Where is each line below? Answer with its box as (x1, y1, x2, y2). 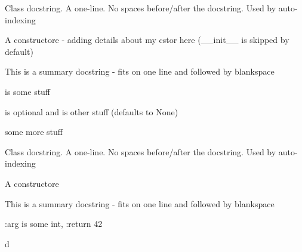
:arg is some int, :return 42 (5, 217, 103, 230)
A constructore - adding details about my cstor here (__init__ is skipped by (5, 33, 289, 46)
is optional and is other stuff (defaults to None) (5, 105, 178, 118)
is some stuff (5, 85, 51, 97)
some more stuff (5, 125, 63, 138)
